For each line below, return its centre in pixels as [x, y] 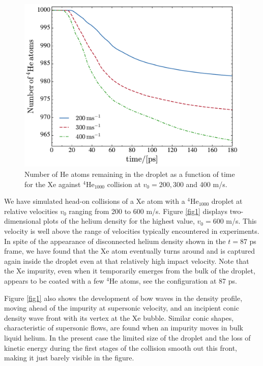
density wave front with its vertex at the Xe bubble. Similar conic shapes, [119, 317]
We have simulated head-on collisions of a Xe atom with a [95, 201]
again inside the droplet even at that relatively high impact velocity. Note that [127, 261]
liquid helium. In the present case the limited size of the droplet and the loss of [127, 337]
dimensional [23, 221]
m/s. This [241, 221]
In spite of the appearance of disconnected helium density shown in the [115, 241]
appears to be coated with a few [54, 281]
